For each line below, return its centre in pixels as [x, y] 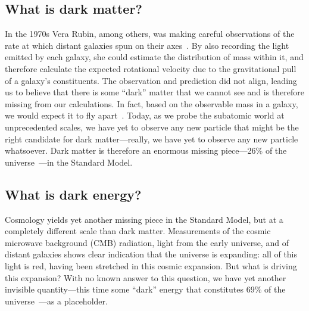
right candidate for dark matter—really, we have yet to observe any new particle [152, 139]
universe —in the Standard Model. [69, 162]
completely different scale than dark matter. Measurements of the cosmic [138, 231]
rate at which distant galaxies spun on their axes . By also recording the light [147, 45]
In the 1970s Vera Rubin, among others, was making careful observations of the [150, 34]
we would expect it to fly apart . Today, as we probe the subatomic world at [145, 115]
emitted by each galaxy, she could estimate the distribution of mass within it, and [154, 57]
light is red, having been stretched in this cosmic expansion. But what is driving [151, 265]
